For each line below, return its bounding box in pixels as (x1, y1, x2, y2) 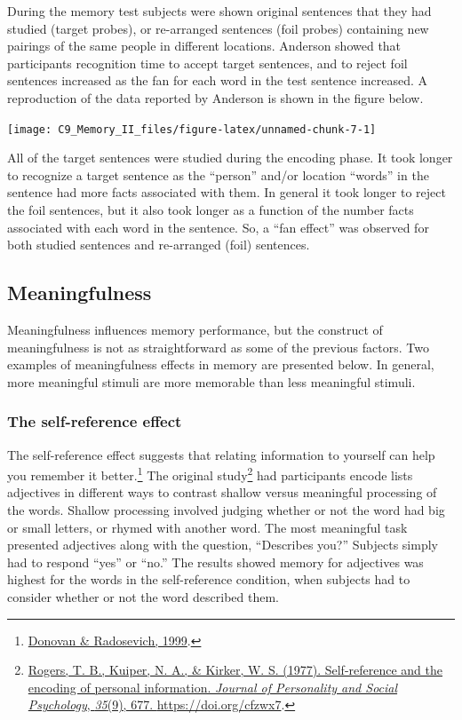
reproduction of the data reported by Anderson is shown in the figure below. (7, 88, 424, 107)
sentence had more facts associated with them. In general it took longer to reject (7, 183, 446, 202)
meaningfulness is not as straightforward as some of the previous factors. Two (7, 337, 429, 356)
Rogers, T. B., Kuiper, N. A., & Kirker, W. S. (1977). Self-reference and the (28, 661, 443, 679)
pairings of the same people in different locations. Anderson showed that (7, 36, 402, 55)
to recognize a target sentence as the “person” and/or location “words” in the (7, 165, 429, 184)
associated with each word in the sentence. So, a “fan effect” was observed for (7, 218, 429, 236)
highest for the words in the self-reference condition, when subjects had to (7, 570, 410, 589)
